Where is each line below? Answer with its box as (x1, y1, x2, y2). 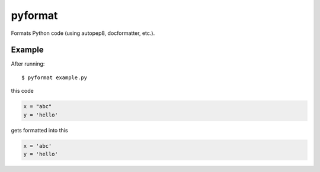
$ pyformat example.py (21, 74, 88, 81)
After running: (11, 60, 45, 67)
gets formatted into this (11, 126, 68, 134)
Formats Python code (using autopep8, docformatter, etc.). (11, 30, 155, 37)
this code (11, 87, 34, 95)
